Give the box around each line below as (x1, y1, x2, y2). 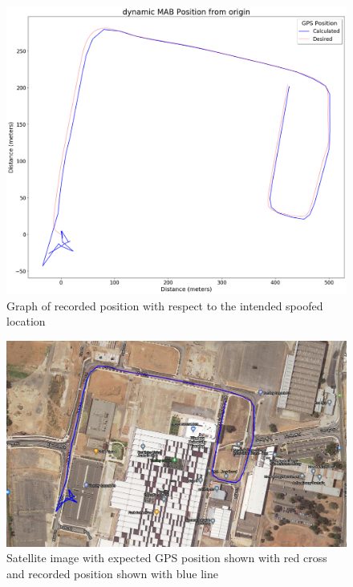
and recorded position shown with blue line (6, 565, 218, 582)
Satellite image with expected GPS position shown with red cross (6, 549, 327, 566)
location (6, 313, 46, 330)
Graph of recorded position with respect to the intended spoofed (6, 297, 323, 314)
